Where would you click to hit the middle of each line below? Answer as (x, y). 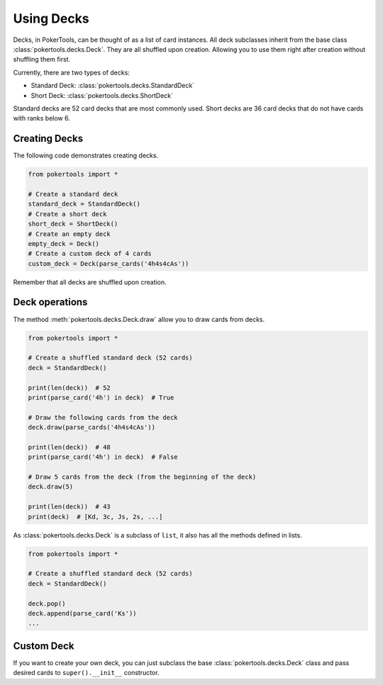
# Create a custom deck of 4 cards (90, 254)
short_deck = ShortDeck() (73, 224)
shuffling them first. (42, 60)
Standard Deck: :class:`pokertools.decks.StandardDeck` (113, 86)
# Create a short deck (67, 214)
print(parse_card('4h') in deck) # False (103, 457)
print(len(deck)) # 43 (70, 507)
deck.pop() (47, 603)
